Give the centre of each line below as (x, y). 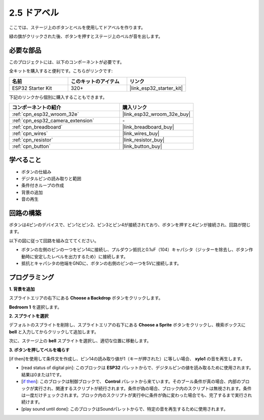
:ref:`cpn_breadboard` (37, 127)
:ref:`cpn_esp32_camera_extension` (53, 121)
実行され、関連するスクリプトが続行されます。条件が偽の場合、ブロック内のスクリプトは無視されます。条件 (143, 388)
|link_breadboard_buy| (148, 127)
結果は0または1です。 (43, 374)
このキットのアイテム (95, 81)
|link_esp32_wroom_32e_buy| (156, 114)
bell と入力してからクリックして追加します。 (54, 332)
